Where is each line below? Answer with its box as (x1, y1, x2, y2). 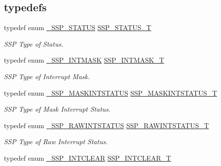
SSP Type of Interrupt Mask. (4, 71, 90, 81)
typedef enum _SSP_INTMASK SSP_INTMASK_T (4, 55, 164, 65)
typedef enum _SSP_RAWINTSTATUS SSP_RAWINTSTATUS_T (4, 120, 209, 130)
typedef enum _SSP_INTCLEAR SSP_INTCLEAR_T (4, 152, 171, 163)
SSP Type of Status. (4, 38, 64, 49)
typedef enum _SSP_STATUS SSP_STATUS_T (4, 22, 152, 33)
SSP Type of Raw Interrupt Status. (4, 136, 108, 147)
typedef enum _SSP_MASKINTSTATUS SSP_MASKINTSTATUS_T (4, 87, 217, 98)
